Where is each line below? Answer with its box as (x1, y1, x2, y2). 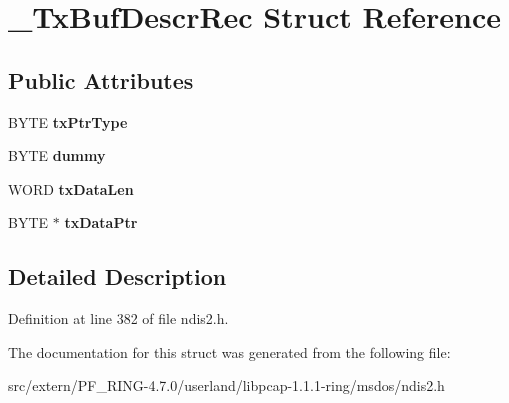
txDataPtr (64, 212, 138, 233)
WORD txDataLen (8, 178, 134, 199)
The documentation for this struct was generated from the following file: (8, 341, 451, 362)
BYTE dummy (8, 145, 106, 166)
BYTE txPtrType (8, 111, 128, 132)
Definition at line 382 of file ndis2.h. (8, 308, 229, 329)
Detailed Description (8, 261, 227, 292)
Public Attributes (8, 64, 194, 95)
